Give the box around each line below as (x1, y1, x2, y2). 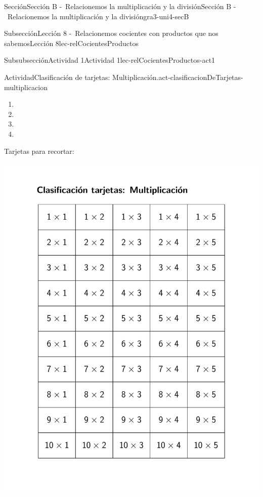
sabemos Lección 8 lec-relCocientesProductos (4, 37, 139, 48)
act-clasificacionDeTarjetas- (158, 71, 243, 82)
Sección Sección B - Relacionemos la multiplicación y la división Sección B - (4, 1, 236, 11)
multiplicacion (4, 81, 48, 92)
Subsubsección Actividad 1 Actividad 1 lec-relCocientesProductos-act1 (4, 55, 215, 65)
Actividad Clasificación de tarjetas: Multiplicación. (4, 71, 159, 82)
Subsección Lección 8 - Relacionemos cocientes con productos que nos (4, 28, 218, 38)
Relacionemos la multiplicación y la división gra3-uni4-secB (7, 11, 189, 21)
